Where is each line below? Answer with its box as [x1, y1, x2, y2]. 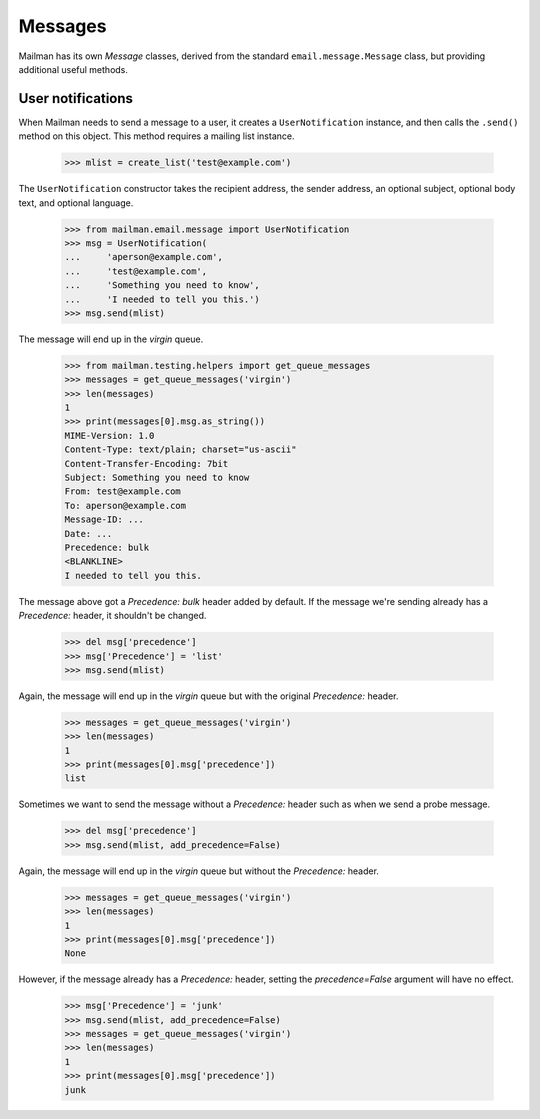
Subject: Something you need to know [64, 472, 250, 484]
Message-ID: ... [64, 514, 145, 525]
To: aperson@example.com [64, 500, 187, 511]
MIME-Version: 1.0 [64, 430, 155, 441]
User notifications [18, 90, 134, 107]
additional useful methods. [18, 63, 129, 75]
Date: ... [64, 528, 113, 539]
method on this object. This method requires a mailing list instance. [18, 130, 295, 142]
